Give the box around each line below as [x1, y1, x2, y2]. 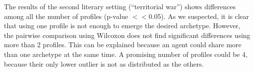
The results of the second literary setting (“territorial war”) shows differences [4, 1, 236, 11]
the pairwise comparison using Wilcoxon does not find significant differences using [4, 30, 251, 40]
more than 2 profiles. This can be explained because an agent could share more [4, 39, 242, 50]
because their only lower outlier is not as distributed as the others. [4, 58, 204, 69]
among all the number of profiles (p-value [4, 11, 128, 21]
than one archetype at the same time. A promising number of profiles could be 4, [4, 49, 248, 59]
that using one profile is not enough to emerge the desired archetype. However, [4, 20, 241, 31]
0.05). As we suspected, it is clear [149, 11, 249, 21]
